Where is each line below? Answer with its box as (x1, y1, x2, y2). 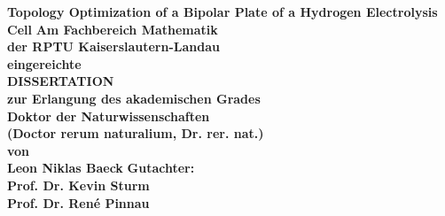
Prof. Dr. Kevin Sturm (7, 175, 150, 194)
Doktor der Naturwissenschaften (7, 106, 210, 125)
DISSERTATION (7, 72, 114, 90)
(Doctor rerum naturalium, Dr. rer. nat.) (7, 124, 264, 143)
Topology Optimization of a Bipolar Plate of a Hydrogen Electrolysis (7, 3, 438, 20)
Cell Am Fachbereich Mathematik (7, 19, 218, 38)
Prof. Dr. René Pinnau (7, 193, 150, 212)
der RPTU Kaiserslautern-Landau (7, 37, 220, 56)
